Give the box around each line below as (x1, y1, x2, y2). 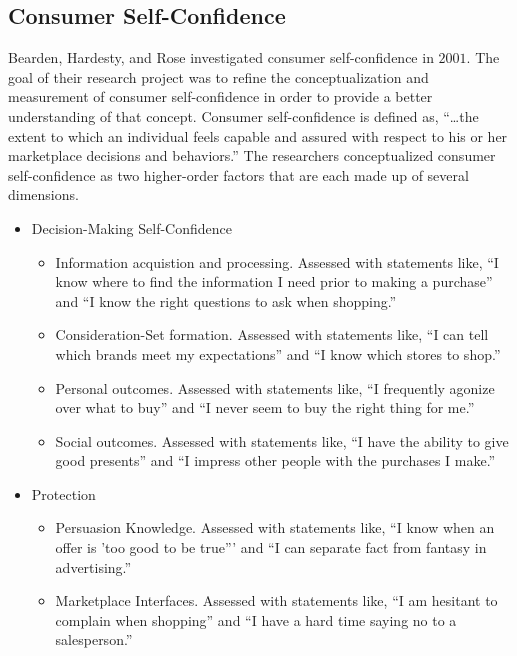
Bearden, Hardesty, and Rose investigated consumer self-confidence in (8, 47, 434, 68)
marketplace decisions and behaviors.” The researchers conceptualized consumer (8, 145, 496, 166)
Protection (31, 483, 96, 504)
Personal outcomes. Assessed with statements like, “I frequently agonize (55, 377, 495, 398)
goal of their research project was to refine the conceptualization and (8, 66, 429, 87)
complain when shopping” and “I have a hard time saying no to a (55, 609, 457, 630)
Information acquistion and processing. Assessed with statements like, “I (55, 251, 499, 272)
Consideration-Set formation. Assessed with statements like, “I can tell (55, 324, 489, 345)
